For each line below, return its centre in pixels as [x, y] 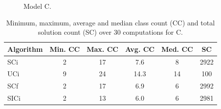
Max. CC [102, 49]
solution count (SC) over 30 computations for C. [110, 32]
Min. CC [65, 49]
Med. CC [177, 49]
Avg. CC [140, 49]
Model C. [37, 6]
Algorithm [25, 49]
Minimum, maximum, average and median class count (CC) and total [110, 22]
